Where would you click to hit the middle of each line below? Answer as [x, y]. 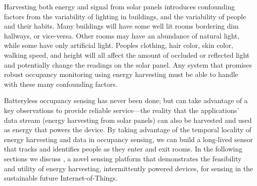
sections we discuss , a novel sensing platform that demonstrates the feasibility [123, 158]
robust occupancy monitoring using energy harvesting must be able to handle [121, 74]
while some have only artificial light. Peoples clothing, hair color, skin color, [119, 45]
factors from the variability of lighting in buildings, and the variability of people [125, 16]
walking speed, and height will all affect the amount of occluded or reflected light [127, 55]
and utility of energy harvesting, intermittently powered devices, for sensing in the [128, 168]
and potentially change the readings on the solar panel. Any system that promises [128, 64]
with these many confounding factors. [61, 84]
